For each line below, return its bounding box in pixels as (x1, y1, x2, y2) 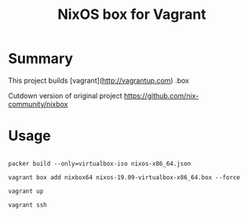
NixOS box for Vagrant (57, 6, 206, 24)
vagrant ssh (8, 200, 47, 209)
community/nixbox (8, 99, 68, 108)
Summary (8, 50, 73, 68)
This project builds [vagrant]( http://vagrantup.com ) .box (8, 75, 190, 85)
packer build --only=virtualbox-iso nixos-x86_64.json (8, 160, 191, 167)
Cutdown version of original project (8, 90, 123, 100)
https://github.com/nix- (123, 90, 199, 100)
